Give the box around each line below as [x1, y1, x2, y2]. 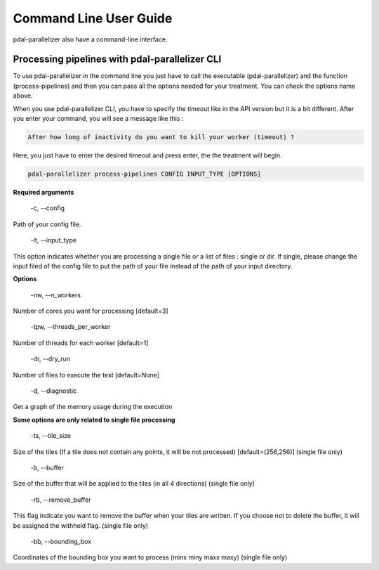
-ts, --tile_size [30, 432, 72, 440]
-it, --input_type [30, 236, 77, 245]
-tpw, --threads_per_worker [30, 323, 111, 331]
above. [13, 91, 33, 100]
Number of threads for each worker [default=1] [13, 338, 149, 347]
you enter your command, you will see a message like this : [13, 115, 184, 123]
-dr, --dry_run [30, 355, 70, 363]
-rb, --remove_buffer [30, 495, 91, 504]
